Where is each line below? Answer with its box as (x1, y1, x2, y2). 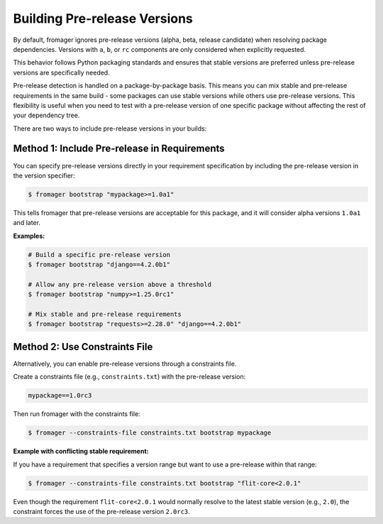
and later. (13, 219, 40, 227)
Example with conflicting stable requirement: (13, 447, 149, 456)
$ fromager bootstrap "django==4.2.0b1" (28, 261, 170, 269)
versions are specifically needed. (13, 68, 110, 77)
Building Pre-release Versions (13, 11, 193, 26)
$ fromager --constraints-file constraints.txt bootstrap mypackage (28, 429, 272, 437)
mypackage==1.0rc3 (28, 391, 92, 400)
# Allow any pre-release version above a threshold (28, 280, 212, 288)
